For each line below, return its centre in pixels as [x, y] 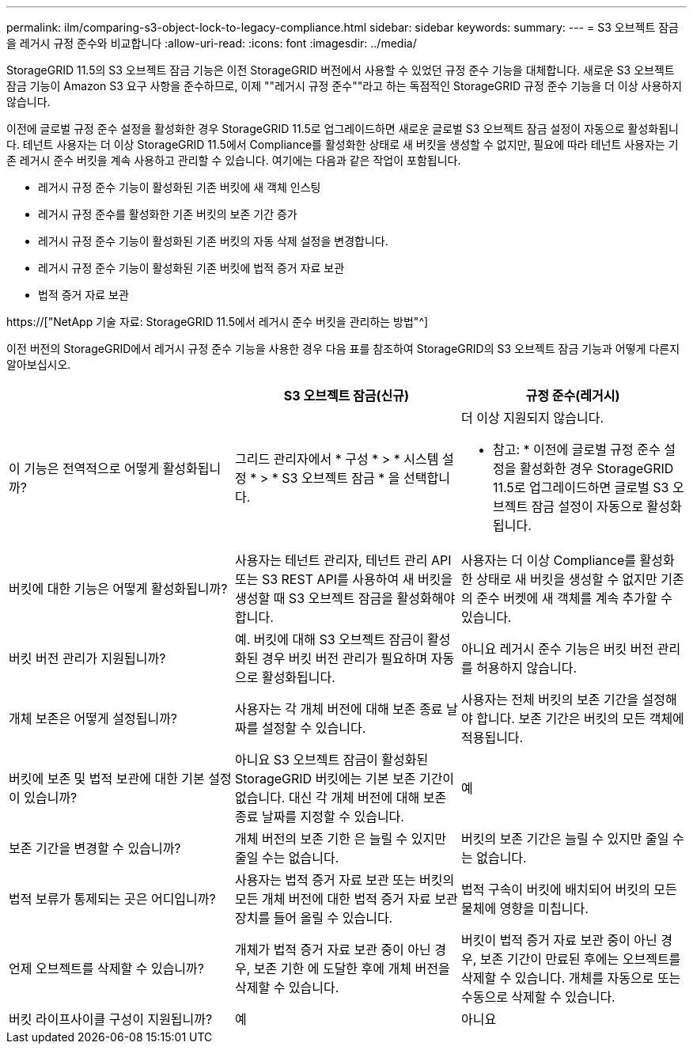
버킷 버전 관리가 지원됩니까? [87, 658]
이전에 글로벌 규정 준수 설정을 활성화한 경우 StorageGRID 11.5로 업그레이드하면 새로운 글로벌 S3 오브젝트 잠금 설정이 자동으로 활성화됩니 [343, 129]
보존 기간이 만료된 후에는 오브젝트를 [580, 959]
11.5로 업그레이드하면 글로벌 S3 [581, 487]
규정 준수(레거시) [573, 396]
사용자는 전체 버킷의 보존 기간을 [550, 699]
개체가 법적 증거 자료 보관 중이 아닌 [333, 950]
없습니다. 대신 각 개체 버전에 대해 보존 [341, 798]
